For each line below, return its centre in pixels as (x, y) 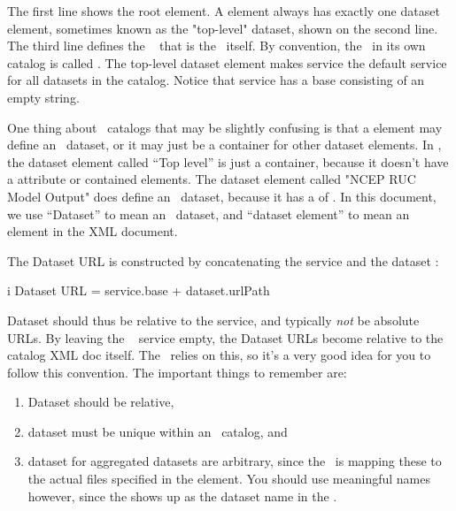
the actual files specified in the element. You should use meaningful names (229, 479)
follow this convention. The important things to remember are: (177, 372)
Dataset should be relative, (101, 402)
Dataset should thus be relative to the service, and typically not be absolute (213, 320)
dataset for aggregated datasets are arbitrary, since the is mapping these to (235, 461)
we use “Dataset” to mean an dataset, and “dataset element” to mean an (209, 214)
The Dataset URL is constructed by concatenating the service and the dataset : (223, 260)
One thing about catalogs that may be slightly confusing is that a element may (225, 127)
